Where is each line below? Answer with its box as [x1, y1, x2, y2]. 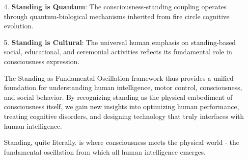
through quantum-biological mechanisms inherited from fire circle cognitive [4, 11, 230, 21]
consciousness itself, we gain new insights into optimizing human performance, [4, 101, 239, 112]
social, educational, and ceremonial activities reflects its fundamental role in [4, 46, 232, 57]
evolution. [4, 21, 33, 31]
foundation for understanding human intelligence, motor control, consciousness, [4, 82, 242, 92]
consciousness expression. [4, 56, 80, 66]
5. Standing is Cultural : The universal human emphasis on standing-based [4, 37, 236, 47]
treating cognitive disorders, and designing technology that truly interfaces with [4, 111, 244, 121]
